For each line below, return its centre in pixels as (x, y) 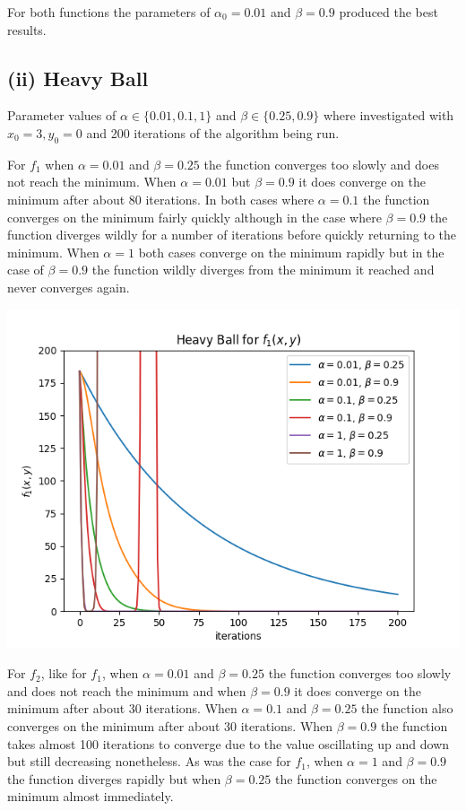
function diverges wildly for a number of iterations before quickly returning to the (232, 235)
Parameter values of (62, 115)
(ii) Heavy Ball (78, 78)
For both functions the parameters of (109, 12)
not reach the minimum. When (92, 182)
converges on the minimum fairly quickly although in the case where (194, 217)
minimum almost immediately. (91, 796)
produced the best (388, 12)
